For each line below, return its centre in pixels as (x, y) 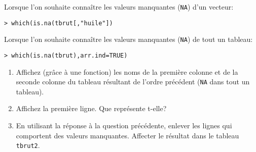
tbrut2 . (28, 145)
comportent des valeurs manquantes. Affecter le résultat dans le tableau (127, 135)
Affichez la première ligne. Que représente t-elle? (91, 108)
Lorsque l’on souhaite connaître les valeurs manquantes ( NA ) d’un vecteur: (119, 7)
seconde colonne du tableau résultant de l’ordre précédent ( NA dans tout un (133, 82)
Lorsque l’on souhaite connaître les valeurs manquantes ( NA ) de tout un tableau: (129, 39)
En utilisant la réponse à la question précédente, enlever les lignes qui (124, 125)
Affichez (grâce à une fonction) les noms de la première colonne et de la (127, 71)
